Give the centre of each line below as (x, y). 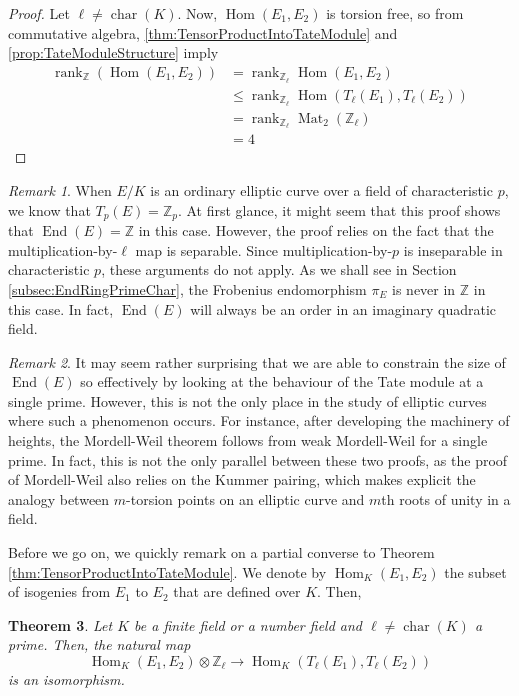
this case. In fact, (61, 308)
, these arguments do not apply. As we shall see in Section (279, 269)
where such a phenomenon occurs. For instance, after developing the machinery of (259, 420)
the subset (475, 571)
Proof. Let (39, 13)
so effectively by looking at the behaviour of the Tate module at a (282, 381)
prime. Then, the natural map (99, 644)
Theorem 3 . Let (60, 624)
